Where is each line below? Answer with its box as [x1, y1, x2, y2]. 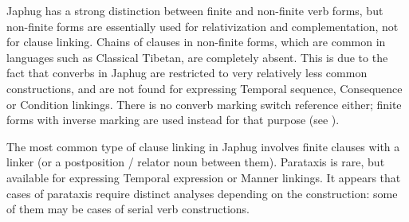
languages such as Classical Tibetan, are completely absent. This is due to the [6, 49, 388, 65]
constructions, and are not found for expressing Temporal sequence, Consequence [6, 80, 403, 96]
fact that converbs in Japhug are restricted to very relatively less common [6, 64, 368, 81]
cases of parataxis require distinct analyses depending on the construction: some [6, 185, 398, 201]
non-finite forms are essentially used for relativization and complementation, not [6, 18, 399, 34]
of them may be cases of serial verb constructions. [6, 201, 250, 217]
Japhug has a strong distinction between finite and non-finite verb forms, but [6, 2, 383, 18]
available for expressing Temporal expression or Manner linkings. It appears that [6, 169, 401, 185]
